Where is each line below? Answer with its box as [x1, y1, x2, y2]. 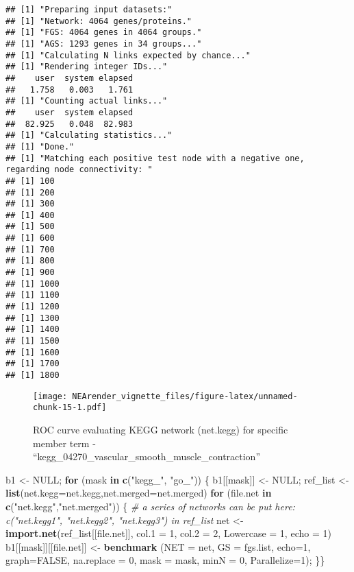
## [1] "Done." [5, 141, 75, 152]
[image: [33, 391, 68, 401]
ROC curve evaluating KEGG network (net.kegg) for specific [33, 422, 288, 436]
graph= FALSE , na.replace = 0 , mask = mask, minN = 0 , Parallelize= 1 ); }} [5, 553, 325, 567]
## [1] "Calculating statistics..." [5, 130, 173, 141]
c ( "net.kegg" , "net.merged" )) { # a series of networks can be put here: [5, 499, 295, 513]
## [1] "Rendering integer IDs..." [5, 62, 168, 72]
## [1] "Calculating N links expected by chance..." [5, 50, 251, 60]
